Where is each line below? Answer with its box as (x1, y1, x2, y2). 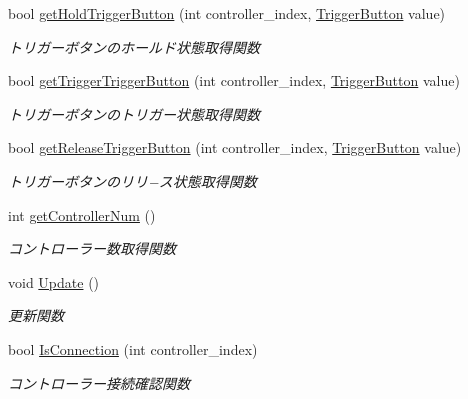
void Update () (8, 271, 100, 292)
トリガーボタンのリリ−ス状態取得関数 (8, 170, 257, 191)
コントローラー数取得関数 (8, 238, 176, 259)
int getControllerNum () (8, 204, 156, 225)
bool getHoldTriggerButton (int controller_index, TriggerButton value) (8, 3, 446, 23)
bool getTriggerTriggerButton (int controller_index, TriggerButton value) (8, 70, 460, 91)
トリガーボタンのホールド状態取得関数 (8, 36, 260, 57)
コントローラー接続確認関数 (8, 372, 190, 393)
